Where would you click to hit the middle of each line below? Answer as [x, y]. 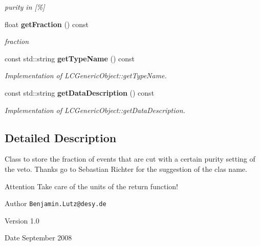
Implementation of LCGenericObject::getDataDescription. [95, 110]
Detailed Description [61, 137]
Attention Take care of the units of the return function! [91, 186]
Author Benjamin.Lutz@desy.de [56, 203]
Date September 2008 [38, 238]
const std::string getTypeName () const [70, 58]
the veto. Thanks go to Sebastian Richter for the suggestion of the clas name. [126, 169]
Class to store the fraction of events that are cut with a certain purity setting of [130, 159]
